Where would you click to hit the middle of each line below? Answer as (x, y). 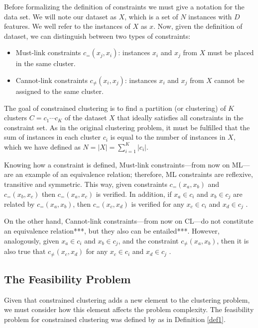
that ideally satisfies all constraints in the (180, 118)
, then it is (233, 240)
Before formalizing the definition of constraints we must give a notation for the (124, 6)
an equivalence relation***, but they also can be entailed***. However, (112, 231)
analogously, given (32, 240)
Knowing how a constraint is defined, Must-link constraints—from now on (117, 164)
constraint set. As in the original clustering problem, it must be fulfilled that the (127, 127)
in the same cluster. (46, 63)
